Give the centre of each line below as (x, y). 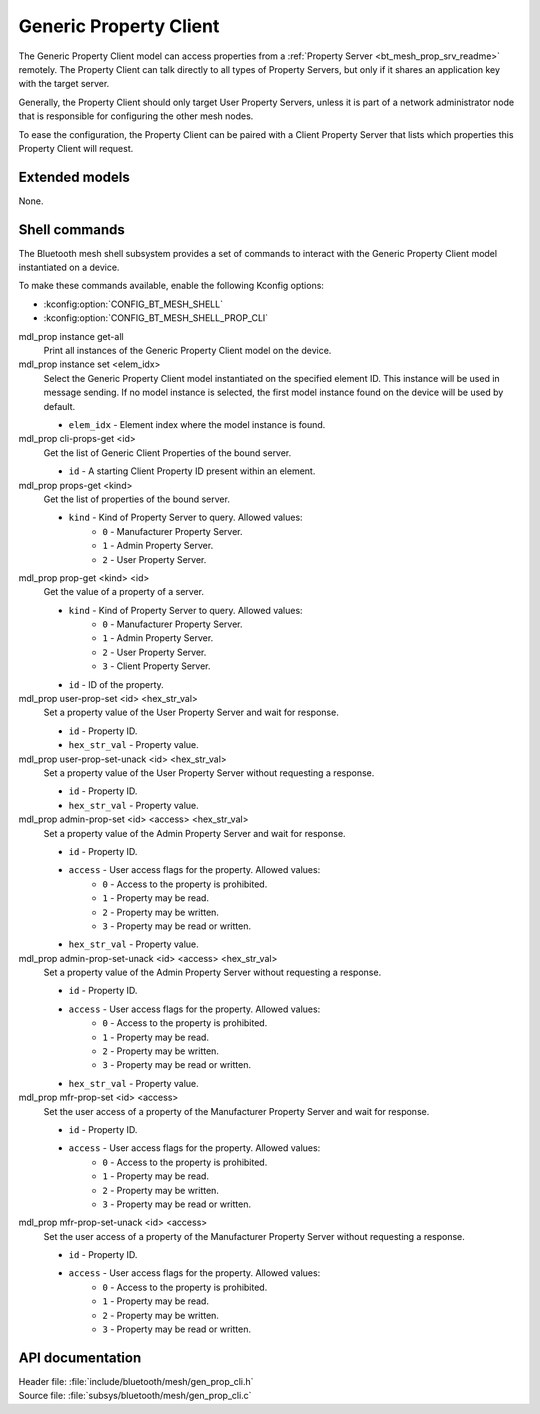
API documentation (80, 1357)
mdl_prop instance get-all (71, 336)
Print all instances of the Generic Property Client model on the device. (187, 351)
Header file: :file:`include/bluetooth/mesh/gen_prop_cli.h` (136, 1381)
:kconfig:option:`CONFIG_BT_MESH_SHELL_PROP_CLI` (156, 318)
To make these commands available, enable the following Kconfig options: (171, 286)
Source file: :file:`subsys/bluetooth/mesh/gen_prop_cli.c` (135, 1396)
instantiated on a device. (69, 267)
